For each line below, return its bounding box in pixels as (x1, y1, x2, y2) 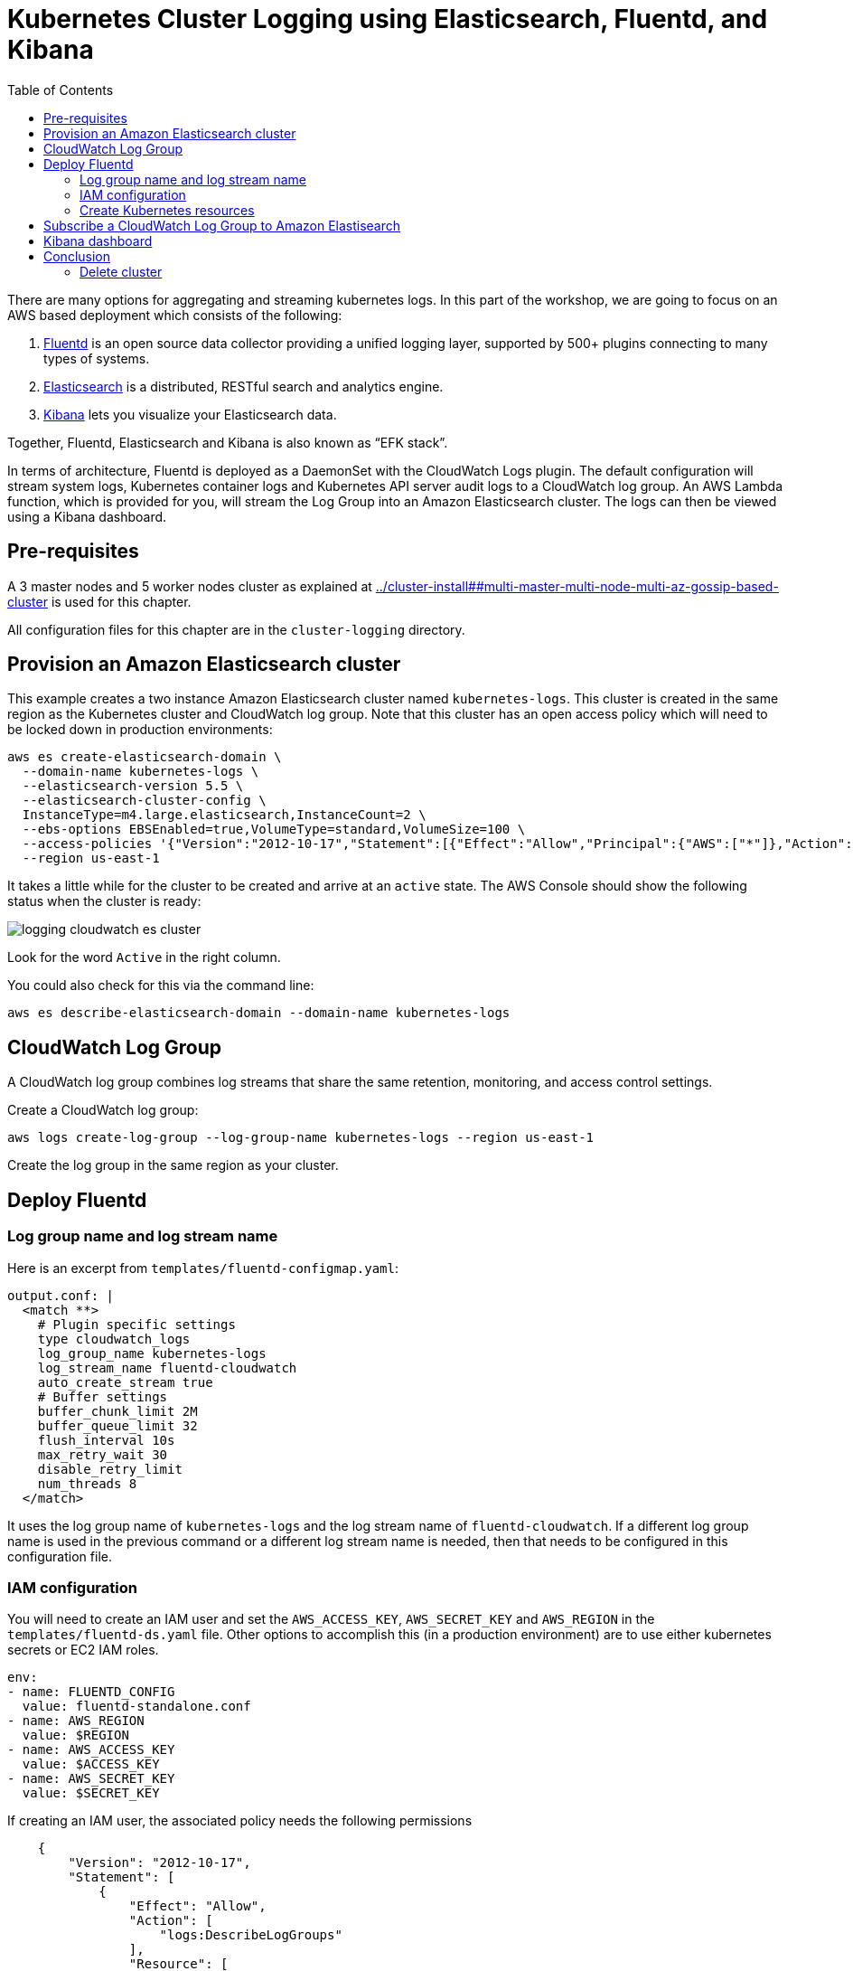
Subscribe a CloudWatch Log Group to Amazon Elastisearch (43, 217, 401, 233)
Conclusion (43, 248, 111, 264)
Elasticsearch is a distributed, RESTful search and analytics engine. (43, 378, 444, 394)
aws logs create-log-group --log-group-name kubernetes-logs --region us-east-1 (7, 1130, 595, 1146)
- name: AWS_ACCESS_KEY (7, 1742, 175, 1758)
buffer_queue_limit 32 (37, 1418, 198, 1433)
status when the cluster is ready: (7, 893, 202, 910)
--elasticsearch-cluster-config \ (22, 793, 267, 808)
